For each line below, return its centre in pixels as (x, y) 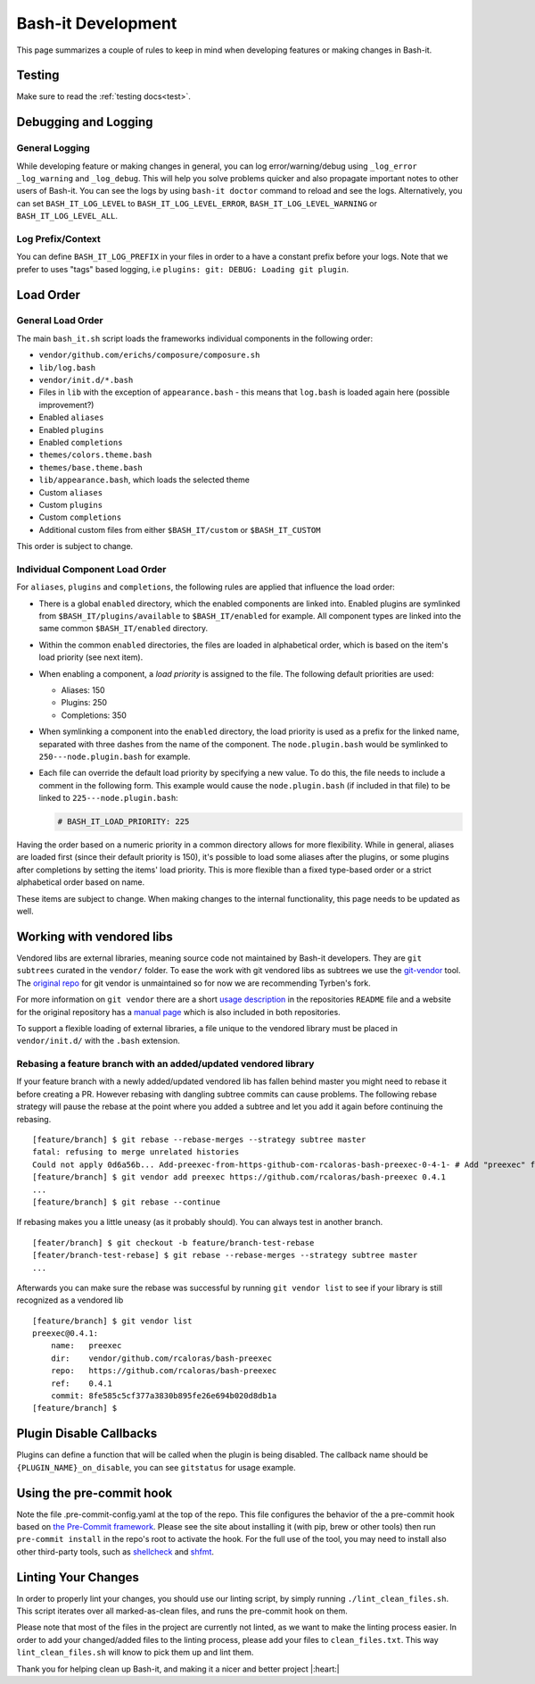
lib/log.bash (67, 367)
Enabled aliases (71, 417)
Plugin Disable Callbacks (87, 1434)
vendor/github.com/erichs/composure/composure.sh (149, 355)
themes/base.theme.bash (91, 467)
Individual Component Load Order (91, 569)
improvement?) (66, 404)
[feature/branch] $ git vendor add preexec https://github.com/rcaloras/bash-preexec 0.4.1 (239, 1177)
